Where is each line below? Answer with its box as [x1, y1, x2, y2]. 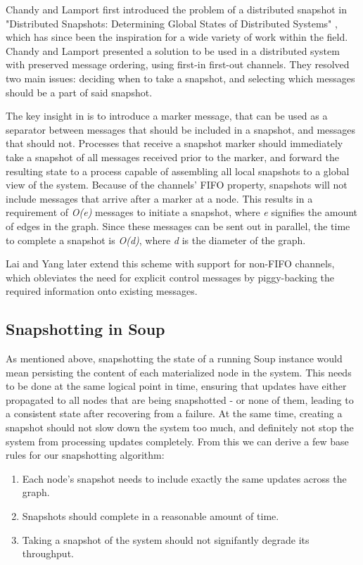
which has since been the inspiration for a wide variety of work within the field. [6, 30, 348, 44]
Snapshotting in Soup [6, 318, 165, 340]
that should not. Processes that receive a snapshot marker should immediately [6, 136, 343, 151]
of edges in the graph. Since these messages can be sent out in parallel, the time [6, 218, 350, 233]
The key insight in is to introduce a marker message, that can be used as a [6, 108, 328, 123]
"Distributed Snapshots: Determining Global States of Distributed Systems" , [6, 15, 338, 30]
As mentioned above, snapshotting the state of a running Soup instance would [6, 351, 343, 366]
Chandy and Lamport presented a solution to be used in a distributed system [6, 43, 340, 58]
